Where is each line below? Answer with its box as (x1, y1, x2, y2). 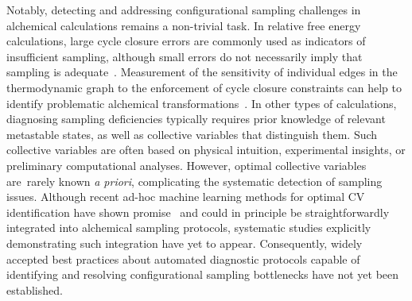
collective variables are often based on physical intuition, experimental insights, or (6, 141, 406, 158)
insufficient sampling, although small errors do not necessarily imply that (6, 48, 363, 64)
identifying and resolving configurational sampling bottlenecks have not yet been (6, 266, 399, 283)
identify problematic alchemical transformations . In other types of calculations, (6, 95, 397, 111)
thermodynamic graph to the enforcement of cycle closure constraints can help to (6, 79, 402, 95)
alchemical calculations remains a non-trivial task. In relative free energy (6, 17, 361, 33)
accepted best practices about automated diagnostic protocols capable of (6, 250, 360, 267)
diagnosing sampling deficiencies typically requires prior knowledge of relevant (6, 110, 386, 127)
